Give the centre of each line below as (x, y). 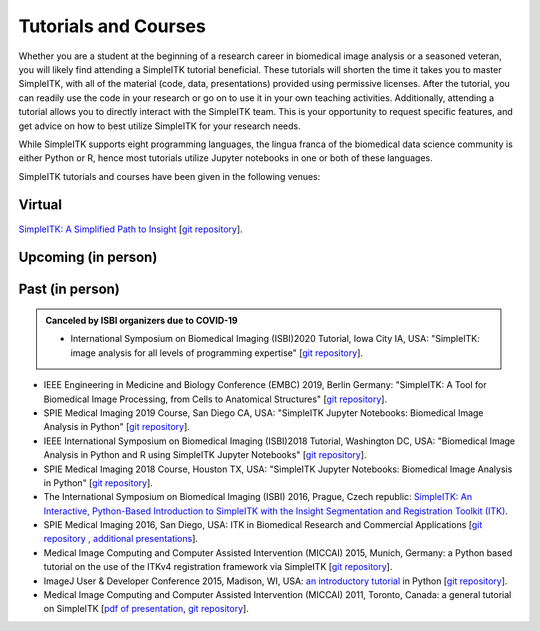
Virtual (40, 205)
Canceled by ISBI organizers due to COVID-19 (142, 320)
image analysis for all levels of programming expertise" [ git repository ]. (217, 352)
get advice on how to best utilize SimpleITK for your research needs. (159, 126)
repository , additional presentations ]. (121, 539)
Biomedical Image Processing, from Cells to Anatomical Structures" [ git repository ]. (215, 399)
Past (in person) (69, 289)
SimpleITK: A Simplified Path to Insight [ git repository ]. (131, 229)
